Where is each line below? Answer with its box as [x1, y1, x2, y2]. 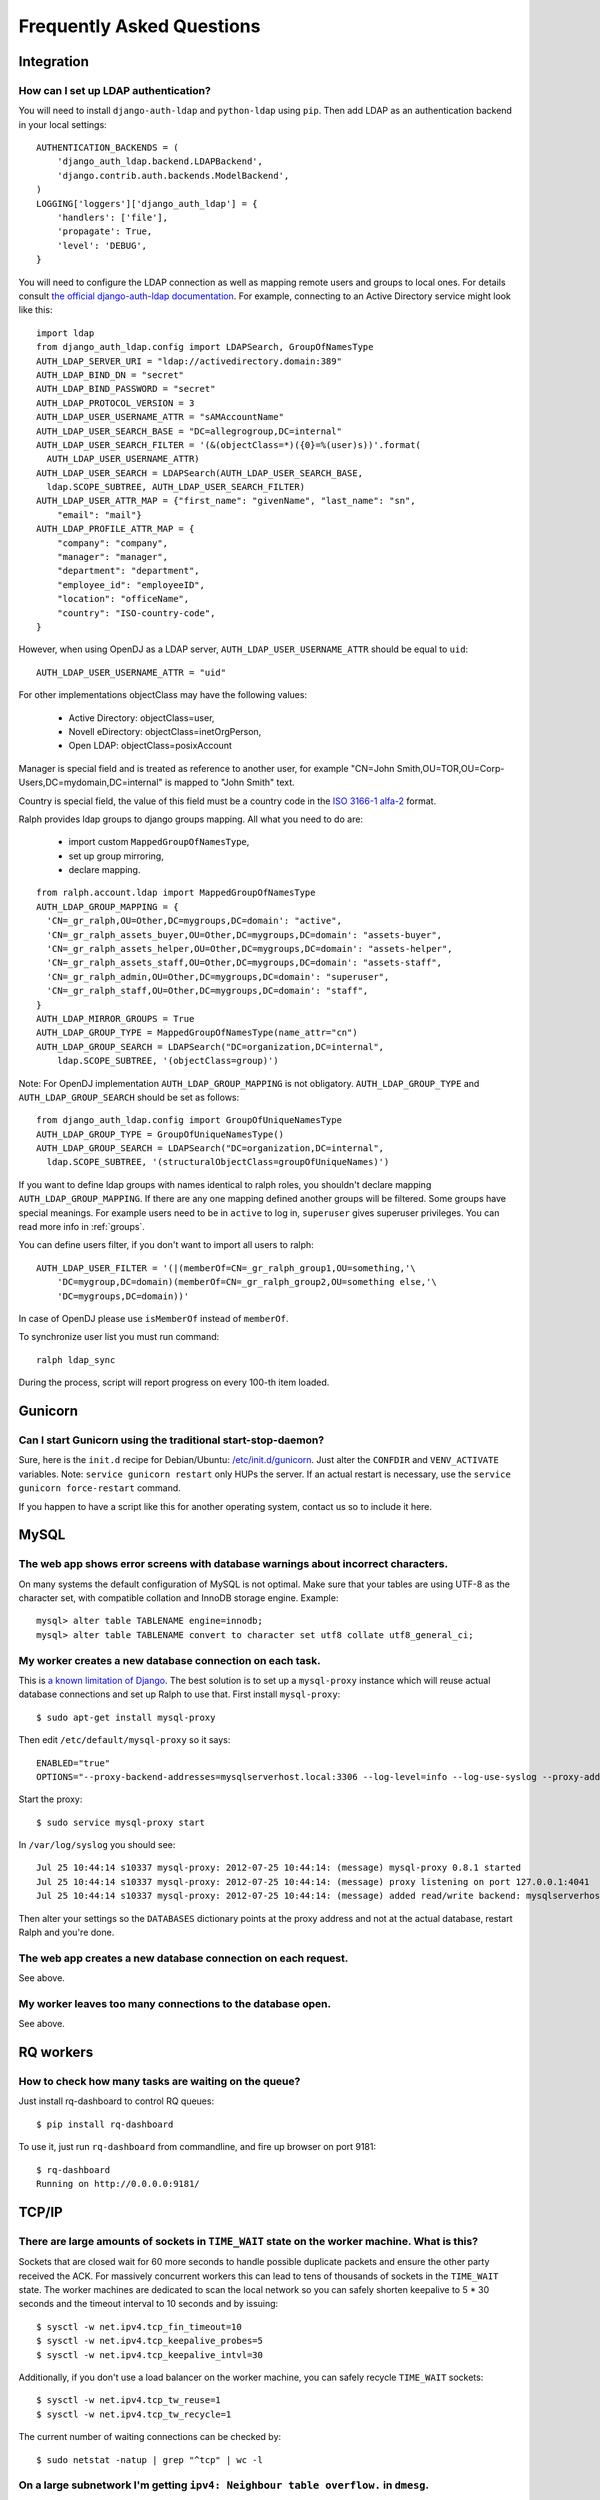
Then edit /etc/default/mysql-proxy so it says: [18, 1734, 231, 1746]
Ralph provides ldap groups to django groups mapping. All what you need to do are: [18, 813, 364, 825]
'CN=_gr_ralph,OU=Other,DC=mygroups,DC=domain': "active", [46, 915, 342, 927]
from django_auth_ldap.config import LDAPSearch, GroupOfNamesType [36, 341, 374, 353]
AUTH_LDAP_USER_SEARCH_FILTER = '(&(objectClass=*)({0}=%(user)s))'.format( [36, 439, 422, 450]
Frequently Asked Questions [18, 15, 261, 37]
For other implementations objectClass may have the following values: [18, 689, 308, 701]
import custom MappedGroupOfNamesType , [68, 836, 250, 848]
